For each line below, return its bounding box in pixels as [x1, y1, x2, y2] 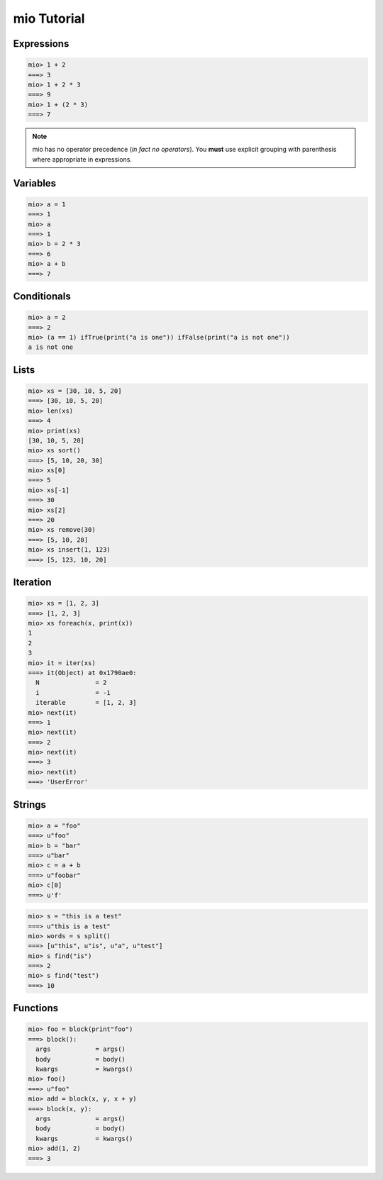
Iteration [13, 577, 52, 589]
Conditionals [13, 291, 71, 303]
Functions [13, 1002, 59, 1014]
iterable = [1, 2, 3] [35, 698, 138, 707]
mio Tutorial [13, 11, 85, 26]
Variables [13, 177, 57, 189]
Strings [13, 798, 46, 811]
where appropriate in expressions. [32, 155, 133, 163]
